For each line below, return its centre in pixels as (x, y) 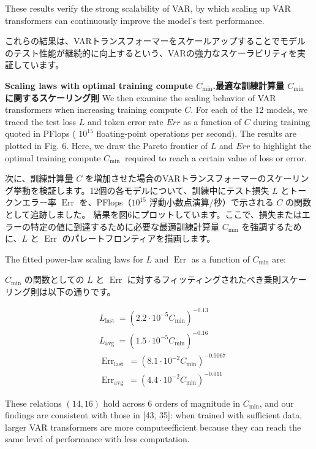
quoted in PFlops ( (40, 133)
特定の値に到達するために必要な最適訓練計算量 (125, 226)
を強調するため (272, 226)
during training (282, 121)
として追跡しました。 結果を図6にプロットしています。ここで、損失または (153, 214)
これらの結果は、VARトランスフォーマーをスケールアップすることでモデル (156, 41)
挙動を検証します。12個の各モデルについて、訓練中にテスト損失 (141, 190)
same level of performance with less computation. (97, 439)
